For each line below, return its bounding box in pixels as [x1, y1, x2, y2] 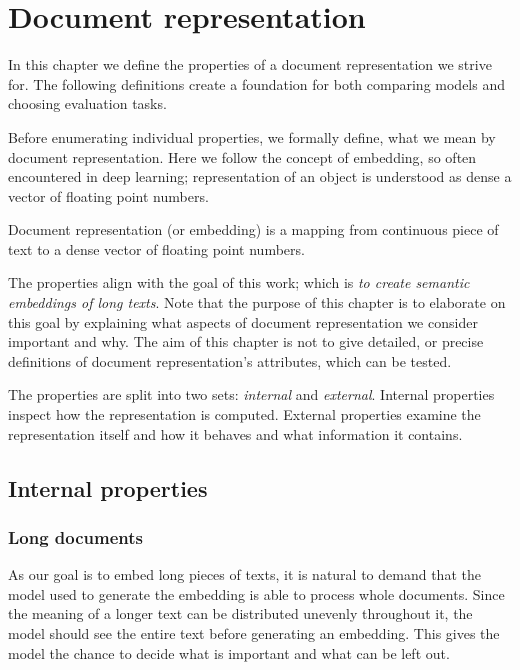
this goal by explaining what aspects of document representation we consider [8, 311, 478, 332]
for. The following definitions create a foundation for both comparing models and [8, 73, 505, 94]
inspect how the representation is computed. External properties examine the [8, 404, 481, 425]
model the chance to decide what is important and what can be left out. [8, 642, 450, 663]
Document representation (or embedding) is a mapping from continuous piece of [8, 219, 499, 240]
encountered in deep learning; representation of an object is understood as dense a [8, 166, 512, 187]
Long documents [8, 524, 144, 549]
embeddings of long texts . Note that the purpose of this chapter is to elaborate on [8, 292, 506, 313]
